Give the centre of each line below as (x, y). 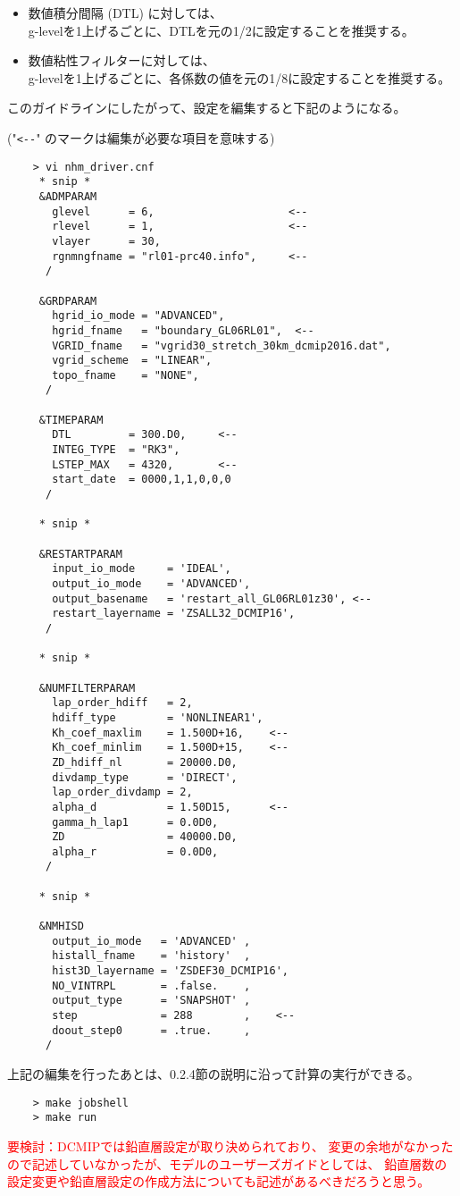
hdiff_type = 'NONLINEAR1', (158, 717)
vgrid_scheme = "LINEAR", (132, 361)
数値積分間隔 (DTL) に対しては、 (125, 13)
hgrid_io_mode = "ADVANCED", (138, 316)
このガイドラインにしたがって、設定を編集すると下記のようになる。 (207, 108)
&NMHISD (61, 926)
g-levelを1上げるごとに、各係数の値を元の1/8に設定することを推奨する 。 (239, 77)
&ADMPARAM (68, 196)
